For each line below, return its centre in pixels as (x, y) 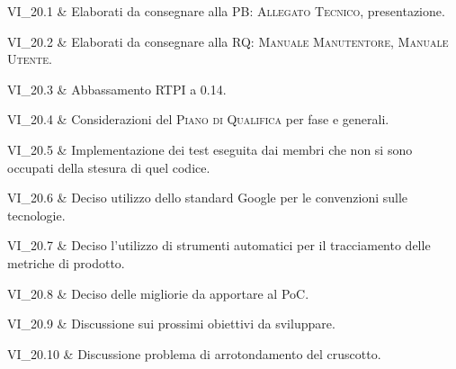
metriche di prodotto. (66, 262)
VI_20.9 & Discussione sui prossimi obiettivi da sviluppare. (171, 324)
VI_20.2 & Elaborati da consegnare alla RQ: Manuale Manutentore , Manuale (228, 41)
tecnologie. (36, 215)
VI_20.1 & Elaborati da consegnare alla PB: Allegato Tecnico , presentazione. (226, 11)
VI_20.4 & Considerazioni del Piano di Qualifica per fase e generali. (198, 119)
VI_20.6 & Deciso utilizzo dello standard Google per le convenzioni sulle (208, 198)
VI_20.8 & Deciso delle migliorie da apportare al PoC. (158, 293)
